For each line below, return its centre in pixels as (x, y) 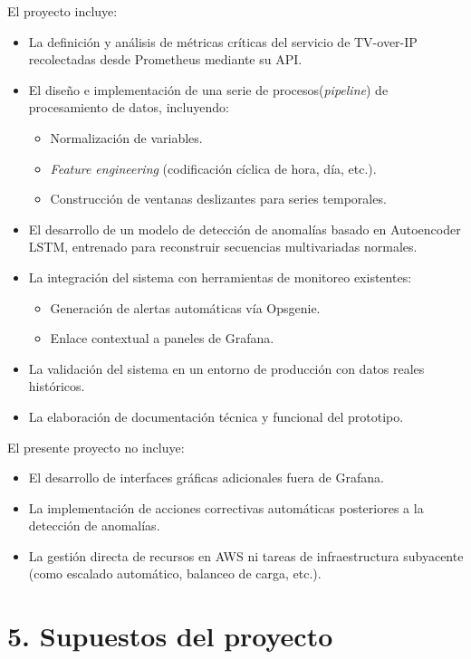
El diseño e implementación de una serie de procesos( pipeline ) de (208, 89)
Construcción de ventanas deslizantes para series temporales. (218, 199)
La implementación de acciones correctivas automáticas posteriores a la (226, 507)
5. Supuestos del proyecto (170, 636)
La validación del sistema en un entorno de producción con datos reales (226, 368)
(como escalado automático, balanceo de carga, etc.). (175, 573)
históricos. (57, 386)
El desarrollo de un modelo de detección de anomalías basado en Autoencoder (245, 229)
